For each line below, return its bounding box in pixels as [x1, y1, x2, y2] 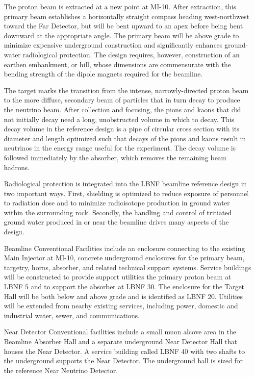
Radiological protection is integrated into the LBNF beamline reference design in [4, 178, 247, 189]
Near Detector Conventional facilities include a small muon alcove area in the [4, 327, 236, 337]
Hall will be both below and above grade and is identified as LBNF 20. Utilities [4, 291, 243, 301]
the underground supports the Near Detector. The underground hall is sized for [4, 355, 243, 366]
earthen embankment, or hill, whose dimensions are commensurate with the [4, 59, 231, 69]
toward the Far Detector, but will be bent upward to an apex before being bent [4, 21, 243, 31]
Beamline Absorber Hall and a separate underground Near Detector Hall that [4, 336, 237, 346]
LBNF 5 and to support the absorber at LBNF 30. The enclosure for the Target [4, 281, 245, 292]
